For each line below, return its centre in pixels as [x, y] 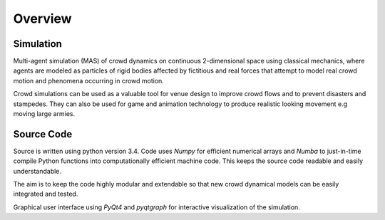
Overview [42, 19]
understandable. [37, 171]
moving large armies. [44, 114]
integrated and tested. [46, 194]
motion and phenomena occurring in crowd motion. [88, 80]
